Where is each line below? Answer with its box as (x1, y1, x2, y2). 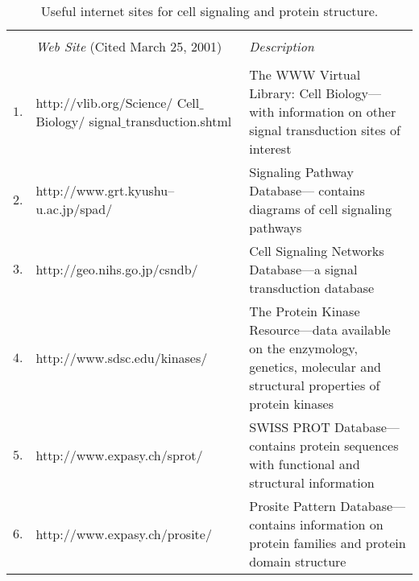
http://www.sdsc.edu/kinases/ (35, 348, 208, 367)
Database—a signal (249, 260, 358, 278)
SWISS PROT (249, 418, 330, 436)
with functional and (249, 455, 360, 473)
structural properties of (249, 376, 380, 394)
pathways (249, 218, 302, 237)
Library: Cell (249, 84, 322, 102)
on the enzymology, (249, 339, 358, 357)
